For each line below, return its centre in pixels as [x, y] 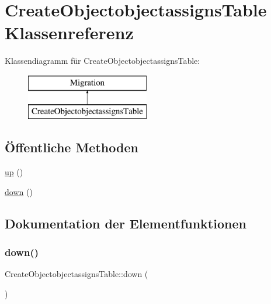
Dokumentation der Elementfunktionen [126, 223]
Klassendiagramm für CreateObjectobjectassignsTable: [103, 61]
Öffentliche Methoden [72, 147]
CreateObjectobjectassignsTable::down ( [77, 274]
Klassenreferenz [69, 33]
